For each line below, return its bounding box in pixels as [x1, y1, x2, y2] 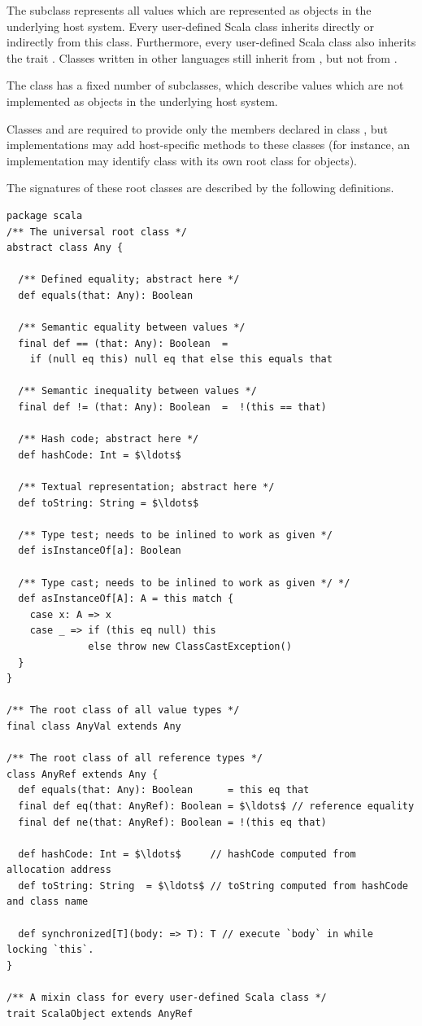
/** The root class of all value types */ [7, 704, 240, 717]
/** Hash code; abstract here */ [18, 433, 199, 445]
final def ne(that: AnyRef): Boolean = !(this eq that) [18, 816, 327, 828]
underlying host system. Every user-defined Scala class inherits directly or [7, 17, 375, 34]
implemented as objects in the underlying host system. [7, 92, 278, 109]
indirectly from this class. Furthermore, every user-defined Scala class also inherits [7, 33, 416, 50]
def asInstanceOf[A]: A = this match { [18, 593, 234, 605]
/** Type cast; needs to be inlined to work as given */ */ [18, 577, 350, 589]
